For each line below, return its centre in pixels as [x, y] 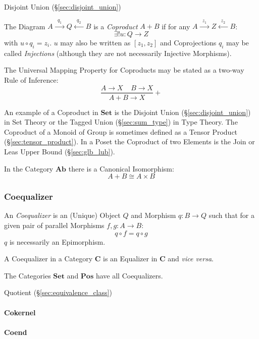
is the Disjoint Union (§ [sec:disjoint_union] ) [183, 112]
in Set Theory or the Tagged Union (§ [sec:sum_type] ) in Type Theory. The [121, 122]
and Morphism [153, 215]
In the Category [29, 168]
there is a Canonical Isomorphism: [121, 168]
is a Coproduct [116, 26]
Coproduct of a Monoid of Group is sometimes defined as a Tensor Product [121, 131]
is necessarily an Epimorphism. [57, 241]
